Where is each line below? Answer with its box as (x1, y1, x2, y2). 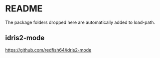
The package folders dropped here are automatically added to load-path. (5, 19, 156, 25)
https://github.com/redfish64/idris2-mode (5, 47, 92, 53)
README (5, 3, 43, 14)
